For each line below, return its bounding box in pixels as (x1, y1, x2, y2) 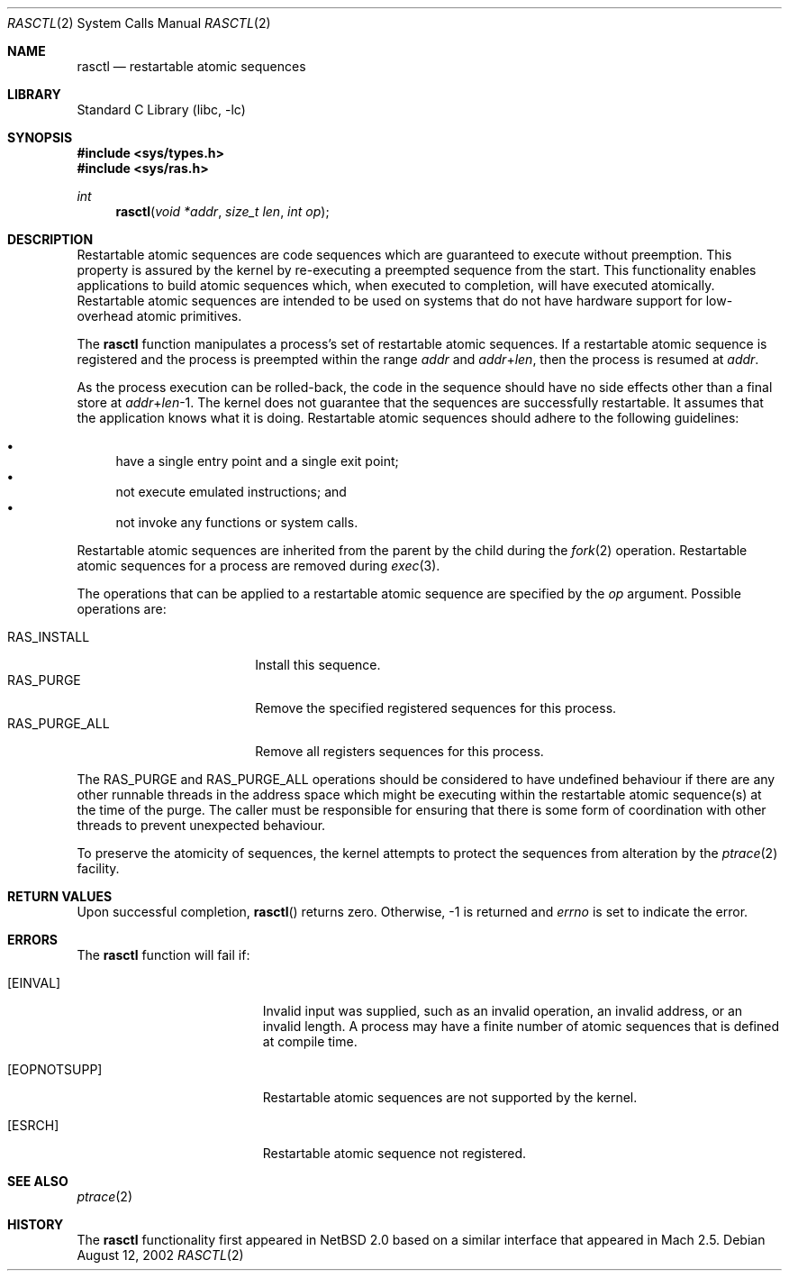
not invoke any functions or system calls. (115, 515, 358, 530)
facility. (77, 861, 120, 876)
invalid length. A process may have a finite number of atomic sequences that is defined (262, 1018, 780, 1034)
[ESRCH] (7, 1118, 59, 1133)
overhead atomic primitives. (77, 308, 242, 324)
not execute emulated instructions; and (115, 484, 347, 499)
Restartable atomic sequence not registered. (262, 1146, 527, 1161)
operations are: (77, 601, 167, 616)
